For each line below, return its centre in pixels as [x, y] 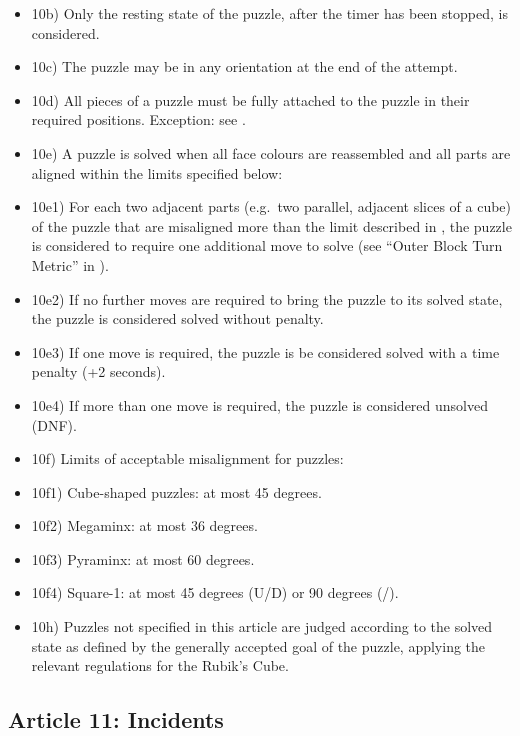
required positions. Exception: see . [138, 119]
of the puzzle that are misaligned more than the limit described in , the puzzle [271, 225]
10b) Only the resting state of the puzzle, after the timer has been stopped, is [269, 13]
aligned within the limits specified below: [157, 172]
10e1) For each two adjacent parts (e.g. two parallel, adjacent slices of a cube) [271, 206]
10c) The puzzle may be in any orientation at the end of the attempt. [244, 66]
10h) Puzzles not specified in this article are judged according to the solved [262, 626]
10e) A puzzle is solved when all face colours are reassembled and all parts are [271, 152]
